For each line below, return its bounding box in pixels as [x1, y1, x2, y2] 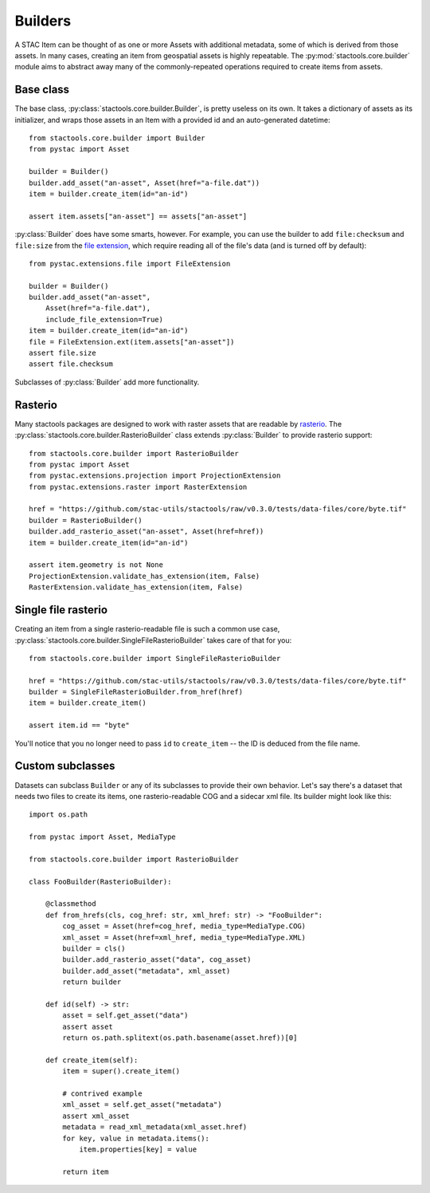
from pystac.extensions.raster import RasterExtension [29, 482, 248, 491]
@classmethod [45, 900, 96, 908]
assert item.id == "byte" [29, 721, 131, 730]
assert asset [62, 1022, 113, 1031]
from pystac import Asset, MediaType [29, 833, 177, 841]
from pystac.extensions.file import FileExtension [29, 259, 231, 268]
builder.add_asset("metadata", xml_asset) [62, 966, 231, 975]
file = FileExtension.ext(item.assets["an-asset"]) [29, 337, 235, 346]
